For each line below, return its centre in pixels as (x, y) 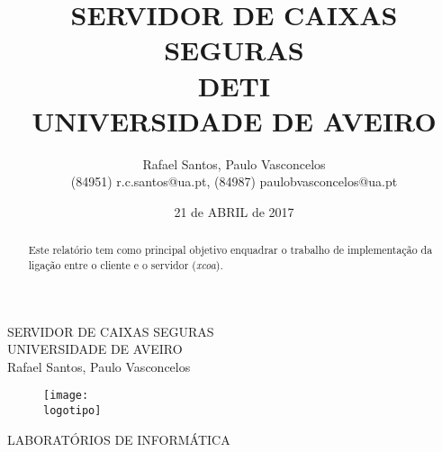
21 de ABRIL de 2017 (234, 211)
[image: (66, 396)
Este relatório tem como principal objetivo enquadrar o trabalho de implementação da (230, 250)
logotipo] (72, 411)
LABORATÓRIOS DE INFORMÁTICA (119, 439)
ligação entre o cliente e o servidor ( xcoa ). (126, 264)
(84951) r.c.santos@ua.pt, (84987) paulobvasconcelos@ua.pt (234, 181)
